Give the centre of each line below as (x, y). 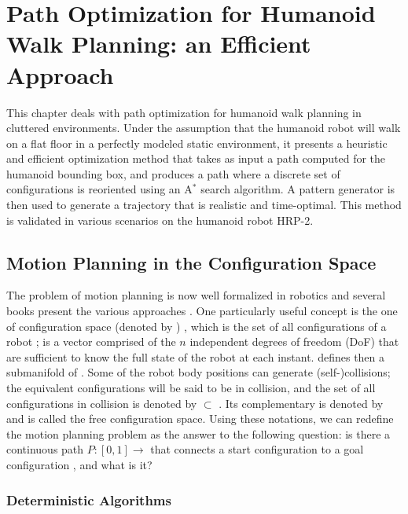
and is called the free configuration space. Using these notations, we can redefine (200, 419)
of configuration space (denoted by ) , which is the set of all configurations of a (197, 326)
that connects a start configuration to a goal (257, 449)
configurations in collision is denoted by (102, 403)
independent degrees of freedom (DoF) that (294, 341)
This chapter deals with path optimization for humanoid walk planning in (184, 112)
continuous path (45, 449)
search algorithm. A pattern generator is (298, 189)
